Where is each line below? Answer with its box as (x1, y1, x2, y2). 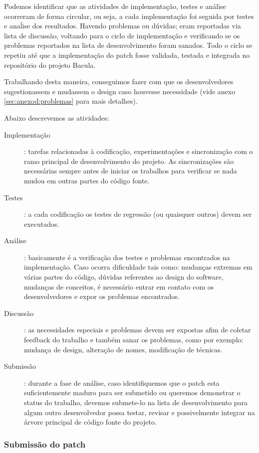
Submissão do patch (4, 438, 86, 450)
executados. (24, 218, 59, 229)
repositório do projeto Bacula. (4, 59, 96, 70)
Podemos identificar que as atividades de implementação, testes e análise (4, 1, 226, 11)
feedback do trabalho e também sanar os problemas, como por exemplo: (24, 334, 244, 345)
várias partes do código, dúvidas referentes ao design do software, (24, 272, 224, 282)
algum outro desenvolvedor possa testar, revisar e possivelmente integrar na (24, 407, 255, 417)
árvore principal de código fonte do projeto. (24, 417, 157, 427)
